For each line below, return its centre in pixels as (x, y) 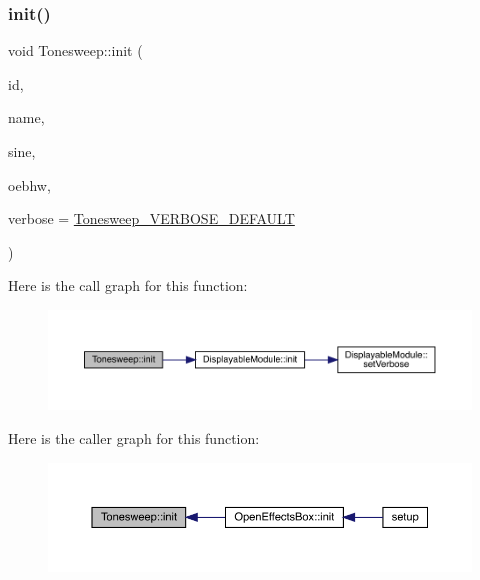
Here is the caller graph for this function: (134, 437)
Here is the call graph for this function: (128, 285)
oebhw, (29, 184)
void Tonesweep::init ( (75, 50)
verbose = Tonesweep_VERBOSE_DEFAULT (151, 218)
